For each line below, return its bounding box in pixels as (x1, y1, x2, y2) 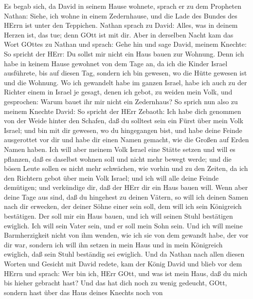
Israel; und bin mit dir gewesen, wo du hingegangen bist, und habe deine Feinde (4, 125, 242, 135)
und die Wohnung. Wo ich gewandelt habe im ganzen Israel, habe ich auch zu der (4, 77, 247, 87)
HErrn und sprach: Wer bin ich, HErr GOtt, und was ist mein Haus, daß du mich (4, 268, 248, 278)
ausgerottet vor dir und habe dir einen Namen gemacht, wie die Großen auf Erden (4, 134, 249, 145)
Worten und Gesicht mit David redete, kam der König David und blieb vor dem (4, 259, 242, 269)
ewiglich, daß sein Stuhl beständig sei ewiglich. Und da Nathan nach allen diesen (4, 249, 245, 259)
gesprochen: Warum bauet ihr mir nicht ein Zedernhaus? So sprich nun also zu (4, 96, 238, 106)
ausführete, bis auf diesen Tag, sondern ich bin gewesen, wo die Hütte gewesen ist (4, 68, 247, 78)
